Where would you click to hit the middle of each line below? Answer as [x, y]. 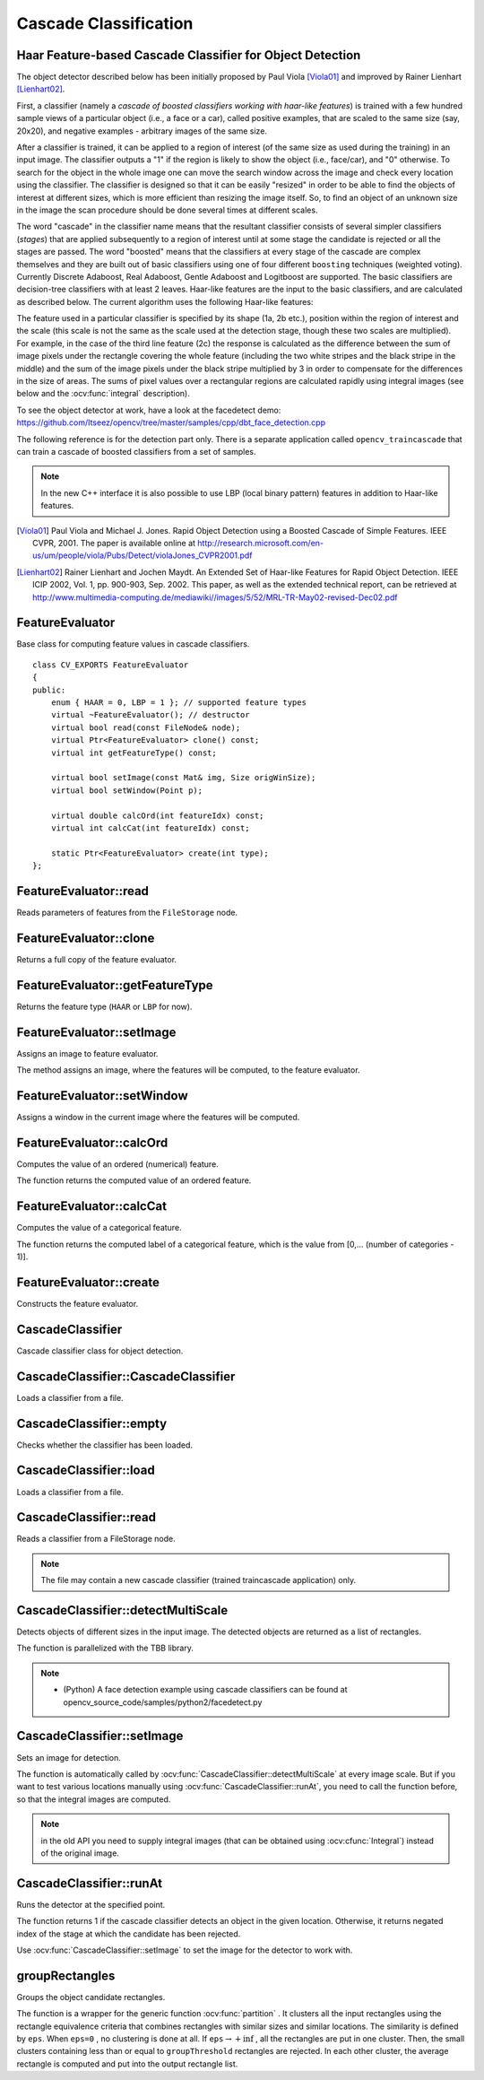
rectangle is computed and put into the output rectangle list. [127, 2064]
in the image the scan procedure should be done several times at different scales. [167, 210]
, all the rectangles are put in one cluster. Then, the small [360, 2039]
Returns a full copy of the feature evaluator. [97, 959]
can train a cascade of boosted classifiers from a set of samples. [136, 452]
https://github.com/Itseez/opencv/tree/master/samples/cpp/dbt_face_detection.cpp [171, 422]
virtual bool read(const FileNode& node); [146, 727]
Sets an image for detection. [69, 1757]
